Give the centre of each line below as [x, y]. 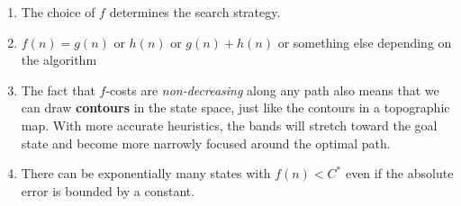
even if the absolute [399, 173]
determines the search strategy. [195, 12]
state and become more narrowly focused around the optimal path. [206, 143]
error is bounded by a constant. [108, 190]
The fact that [58, 90]
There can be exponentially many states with [146, 173]
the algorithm [59, 60]
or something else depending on [365, 42]
